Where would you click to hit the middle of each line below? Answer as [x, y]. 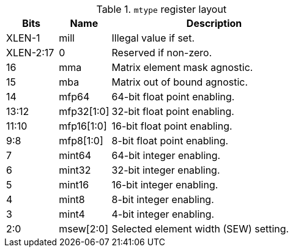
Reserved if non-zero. [162, 53]
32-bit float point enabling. [173, 111]
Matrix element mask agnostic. [182, 67]
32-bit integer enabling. [166, 170]
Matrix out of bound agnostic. [180, 82]
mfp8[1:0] [81, 141]
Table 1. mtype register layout [161, 9]
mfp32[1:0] [84, 111]
